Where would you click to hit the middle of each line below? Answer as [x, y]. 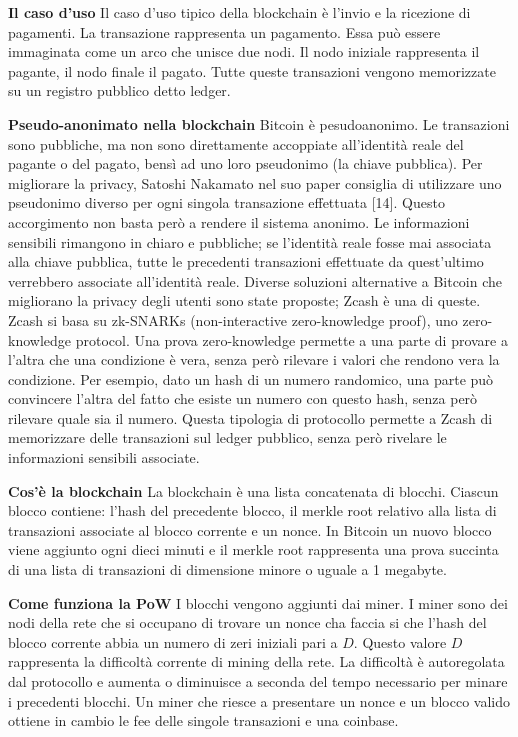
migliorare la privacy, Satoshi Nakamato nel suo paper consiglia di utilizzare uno [255, 182]
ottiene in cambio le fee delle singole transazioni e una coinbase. [203, 720]
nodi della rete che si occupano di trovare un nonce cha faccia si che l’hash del [247, 622]
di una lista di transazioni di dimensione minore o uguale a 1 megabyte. [227, 569]
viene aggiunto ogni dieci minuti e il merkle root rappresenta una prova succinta [253, 549]
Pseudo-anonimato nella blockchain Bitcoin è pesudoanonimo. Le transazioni [259, 123]
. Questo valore [400, 641]
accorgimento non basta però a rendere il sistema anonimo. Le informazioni [239, 221]
